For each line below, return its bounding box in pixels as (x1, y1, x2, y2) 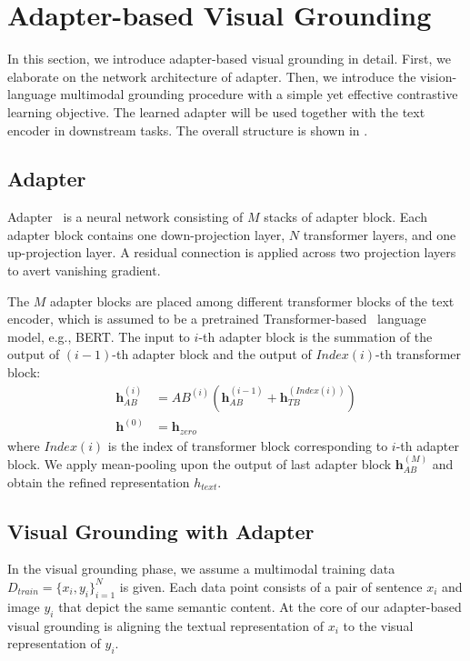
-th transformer (375, 345, 462, 364)
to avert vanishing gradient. (7, 261, 161, 280)
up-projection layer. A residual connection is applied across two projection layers (7, 243, 456, 262)
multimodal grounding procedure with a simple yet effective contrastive (60, 85, 458, 104)
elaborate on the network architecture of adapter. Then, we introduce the (7, 66, 416, 85)
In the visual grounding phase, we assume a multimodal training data (7, 559, 395, 578)
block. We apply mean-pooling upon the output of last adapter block (7, 455, 392, 473)
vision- (420, 66, 457, 85)
